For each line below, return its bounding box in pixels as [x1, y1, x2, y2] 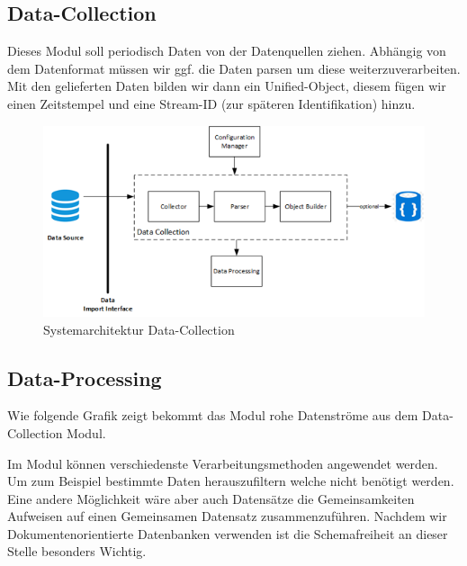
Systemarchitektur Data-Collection [43, 319, 235, 338]
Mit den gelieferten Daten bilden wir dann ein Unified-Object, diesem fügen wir [7, 76, 446, 95]
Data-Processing [7, 364, 162, 391]
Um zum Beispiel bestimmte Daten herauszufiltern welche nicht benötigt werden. [7, 472, 454, 490]
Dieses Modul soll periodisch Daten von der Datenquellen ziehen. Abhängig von [7, 41, 446, 60]
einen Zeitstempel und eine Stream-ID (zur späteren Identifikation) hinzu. [7, 94, 416, 112]
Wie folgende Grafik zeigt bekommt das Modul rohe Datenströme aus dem [7, 406, 418, 425]
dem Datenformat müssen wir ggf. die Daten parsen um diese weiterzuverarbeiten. [7, 58, 461, 77]
